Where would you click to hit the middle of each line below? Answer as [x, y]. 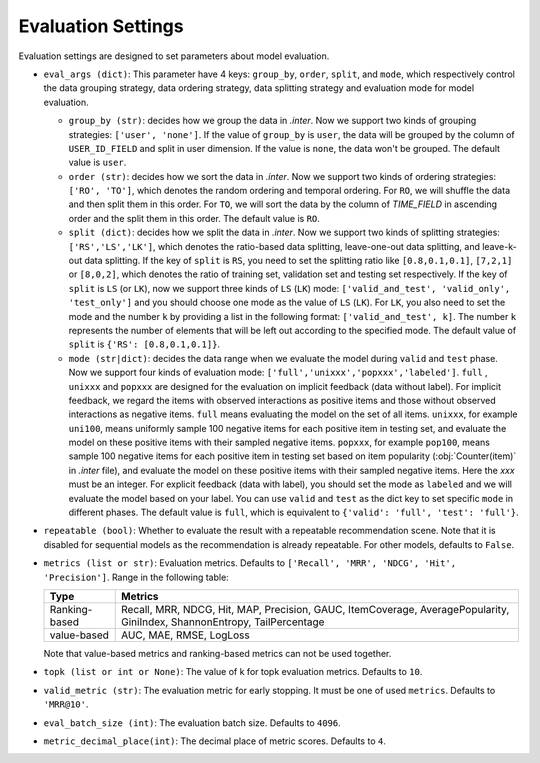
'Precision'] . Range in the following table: [136, 577]
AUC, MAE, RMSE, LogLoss [185, 635]
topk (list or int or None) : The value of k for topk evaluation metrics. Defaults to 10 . [233, 672]
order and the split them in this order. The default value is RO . [194, 218]
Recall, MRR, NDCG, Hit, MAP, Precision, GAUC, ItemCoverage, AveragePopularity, [315, 609]
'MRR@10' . [66, 704]
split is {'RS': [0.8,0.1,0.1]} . [144, 344]
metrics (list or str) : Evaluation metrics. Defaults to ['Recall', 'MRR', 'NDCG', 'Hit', [250, 563]
